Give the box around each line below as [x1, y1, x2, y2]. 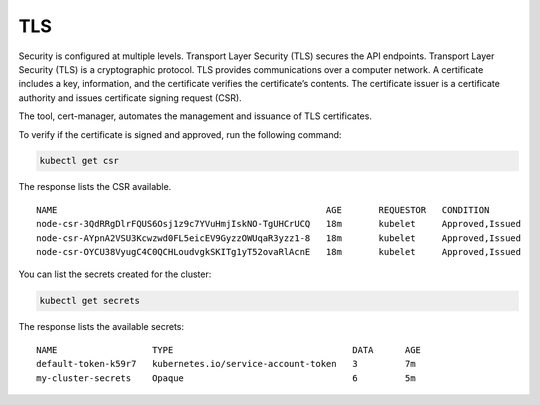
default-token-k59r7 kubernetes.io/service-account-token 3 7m [36, 358, 416, 370]
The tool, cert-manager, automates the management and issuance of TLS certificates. [18, 110, 372, 122]
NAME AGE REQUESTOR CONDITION [36, 204, 490, 215]
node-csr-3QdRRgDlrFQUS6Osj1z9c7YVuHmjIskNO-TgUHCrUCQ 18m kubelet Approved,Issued [36, 218, 522, 230]
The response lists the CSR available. [18, 181, 172, 193]
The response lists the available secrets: [18, 321, 185, 333]
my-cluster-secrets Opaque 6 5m [36, 372, 416, 384]
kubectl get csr [39, 155, 120, 167]
